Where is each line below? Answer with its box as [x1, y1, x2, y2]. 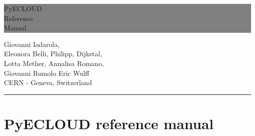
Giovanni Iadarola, [4, 39, 60, 49]
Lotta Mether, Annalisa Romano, [4, 58, 104, 68]
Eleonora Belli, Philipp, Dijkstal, [4, 48, 102, 59]
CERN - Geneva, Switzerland [4, 77, 92, 88]
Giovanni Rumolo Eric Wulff [4, 68, 89, 78]
